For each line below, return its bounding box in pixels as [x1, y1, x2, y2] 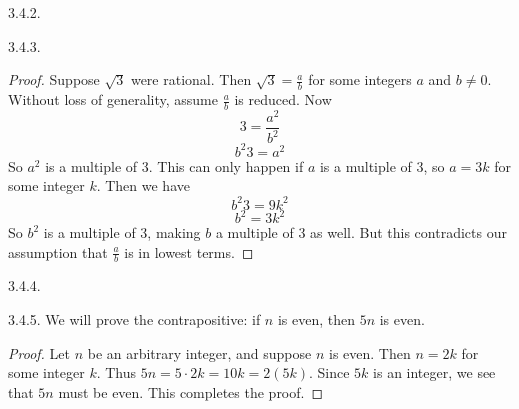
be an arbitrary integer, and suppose [87, 342, 312, 363]
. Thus [96, 362, 137, 383]
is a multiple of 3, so [319, 155, 445, 176]
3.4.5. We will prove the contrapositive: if [8, 309, 261, 330]
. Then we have [96, 175, 190, 196]
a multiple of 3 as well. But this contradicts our [215, 222, 507, 243]
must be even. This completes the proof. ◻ [58, 381, 324, 402]
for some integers [308, 69, 412, 90]
